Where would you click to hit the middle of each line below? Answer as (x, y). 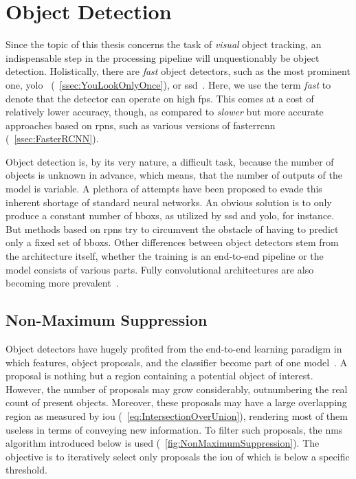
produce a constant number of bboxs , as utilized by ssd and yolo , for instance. (170, 215)
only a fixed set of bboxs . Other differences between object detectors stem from (172, 242)
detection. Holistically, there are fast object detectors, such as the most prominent (178, 71)
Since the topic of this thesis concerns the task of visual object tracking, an (164, 44)
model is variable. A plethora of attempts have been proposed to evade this (164, 189)
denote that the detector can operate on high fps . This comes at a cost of (160, 98)
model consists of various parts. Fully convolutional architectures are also (160, 269)
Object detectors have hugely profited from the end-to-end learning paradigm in (174, 349)
